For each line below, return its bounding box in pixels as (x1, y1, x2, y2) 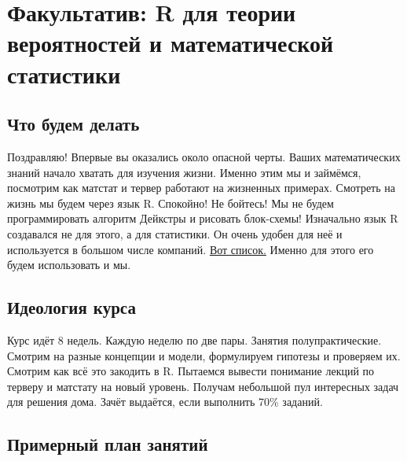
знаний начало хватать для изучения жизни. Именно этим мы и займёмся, (7, 164, 361, 180)
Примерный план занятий (7, 432, 208, 456)
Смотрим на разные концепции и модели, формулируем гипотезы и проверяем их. (7, 347, 401, 363)
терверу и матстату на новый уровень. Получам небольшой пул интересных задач (7, 378, 399, 394)
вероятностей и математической (7, 27, 334, 59)
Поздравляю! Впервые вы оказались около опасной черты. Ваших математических (7, 148, 401, 164)
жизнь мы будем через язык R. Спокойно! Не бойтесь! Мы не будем (7, 194, 334, 211)
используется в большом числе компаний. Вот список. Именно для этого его (7, 241, 374, 257)
